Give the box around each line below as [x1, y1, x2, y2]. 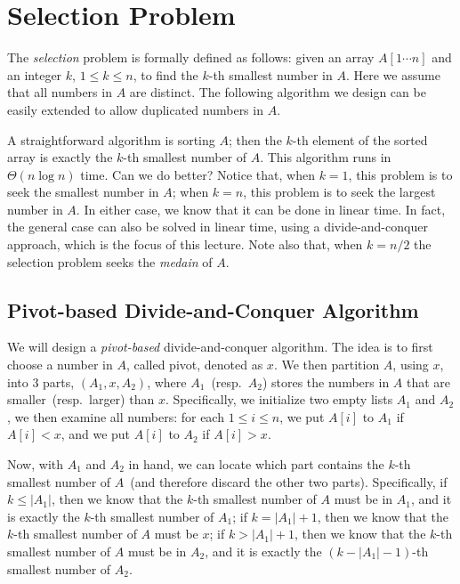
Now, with [7, 455, 63, 474]
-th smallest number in [208, 65, 333, 84]
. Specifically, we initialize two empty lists [165, 390, 393, 409]
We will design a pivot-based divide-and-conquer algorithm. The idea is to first [7, 337, 433, 356]
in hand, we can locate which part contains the [128, 455, 384, 474]
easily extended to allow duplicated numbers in [7, 100, 263, 118]
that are [406, 372, 451, 391]
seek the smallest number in [7, 182, 159, 201]
